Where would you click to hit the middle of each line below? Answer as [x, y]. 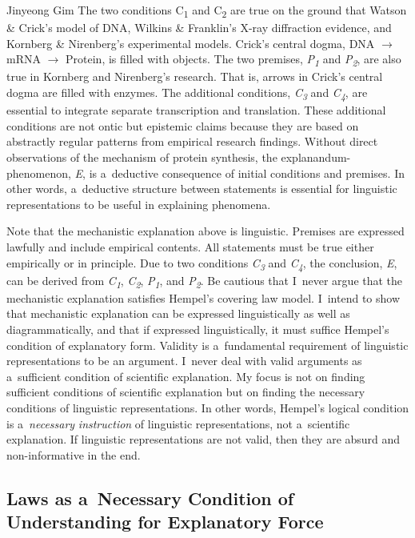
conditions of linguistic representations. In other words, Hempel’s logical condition [208, 407]
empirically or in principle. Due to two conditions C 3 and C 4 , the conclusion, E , [202, 263]
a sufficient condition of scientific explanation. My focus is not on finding [186, 376]
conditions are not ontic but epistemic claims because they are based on [183, 125]
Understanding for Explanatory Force [165, 522]
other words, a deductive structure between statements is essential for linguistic [202, 189]
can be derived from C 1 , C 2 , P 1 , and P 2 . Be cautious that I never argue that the [205, 281]
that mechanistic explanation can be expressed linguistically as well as [178, 313]
